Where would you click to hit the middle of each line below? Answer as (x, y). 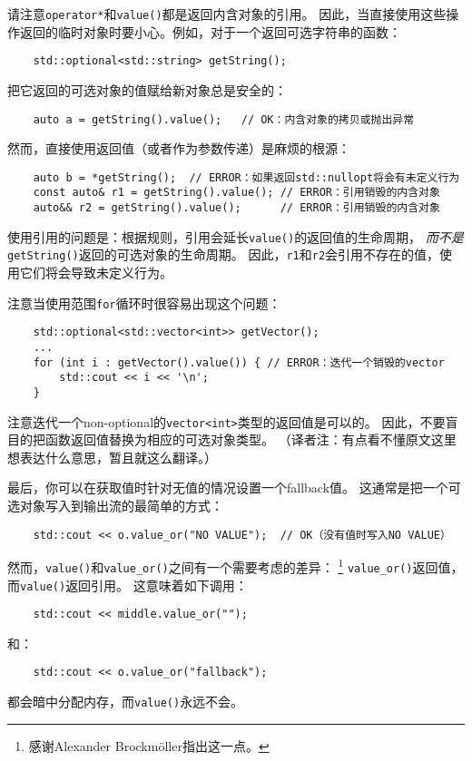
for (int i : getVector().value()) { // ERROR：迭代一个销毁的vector (239, 362)
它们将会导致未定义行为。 (96, 273)
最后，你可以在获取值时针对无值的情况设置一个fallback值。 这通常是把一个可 (234, 488)
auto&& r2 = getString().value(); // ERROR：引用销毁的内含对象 (236, 208)
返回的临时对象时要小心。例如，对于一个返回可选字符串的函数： (210, 31)
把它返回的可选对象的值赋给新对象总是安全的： (147, 89)
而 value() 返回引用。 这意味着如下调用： (128, 585)
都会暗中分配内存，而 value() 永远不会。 (126, 702)
